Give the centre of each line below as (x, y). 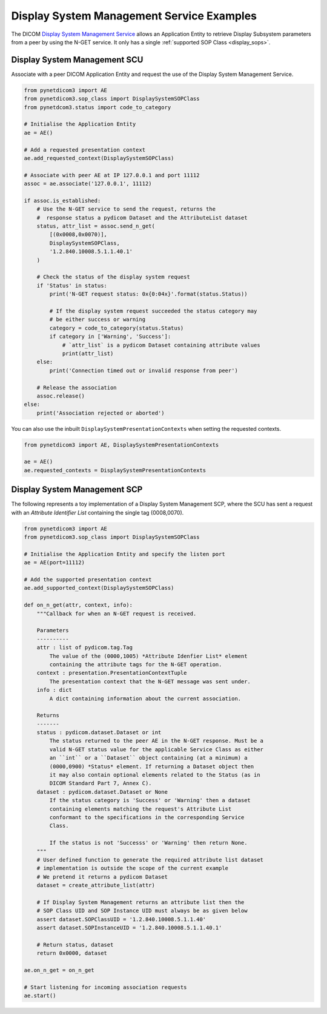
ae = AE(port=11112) (54, 563)
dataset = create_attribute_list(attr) (96, 885)
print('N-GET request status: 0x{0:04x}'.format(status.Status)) (148, 294)
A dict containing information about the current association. (145, 698)
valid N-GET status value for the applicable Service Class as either (156, 749)
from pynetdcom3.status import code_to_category (97, 107)
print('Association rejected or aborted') (101, 413)
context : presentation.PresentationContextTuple (112, 673)
